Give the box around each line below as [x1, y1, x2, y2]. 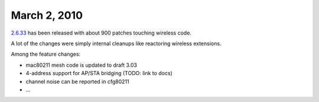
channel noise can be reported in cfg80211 [25, 78, 129, 85]
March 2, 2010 [11, 9, 83, 22]
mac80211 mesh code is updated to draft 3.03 [25, 62, 137, 69]
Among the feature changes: [11, 50, 81, 58]
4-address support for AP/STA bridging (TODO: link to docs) [25, 70, 172, 77]
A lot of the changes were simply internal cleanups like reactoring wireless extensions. [11, 40, 222, 47]
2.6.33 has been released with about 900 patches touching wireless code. [11, 29, 192, 36]
